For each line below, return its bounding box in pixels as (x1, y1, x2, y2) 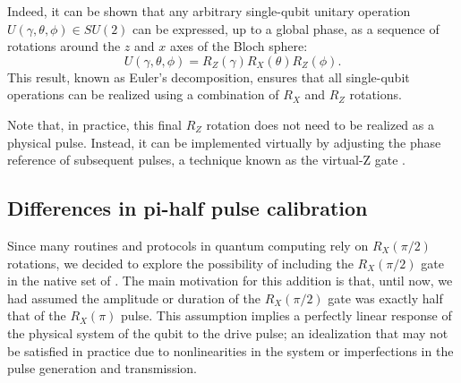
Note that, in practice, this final (7, 115, 182, 133)
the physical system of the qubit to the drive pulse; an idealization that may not (7, 323, 448, 342)
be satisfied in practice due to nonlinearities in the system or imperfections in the (7, 341, 454, 360)
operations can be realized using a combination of (7, 85, 279, 104)
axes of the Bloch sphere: (169, 37, 308, 55)
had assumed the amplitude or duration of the (7, 288, 260, 307)
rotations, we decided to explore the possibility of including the (7, 253, 354, 272)
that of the (7, 306, 66, 325)
